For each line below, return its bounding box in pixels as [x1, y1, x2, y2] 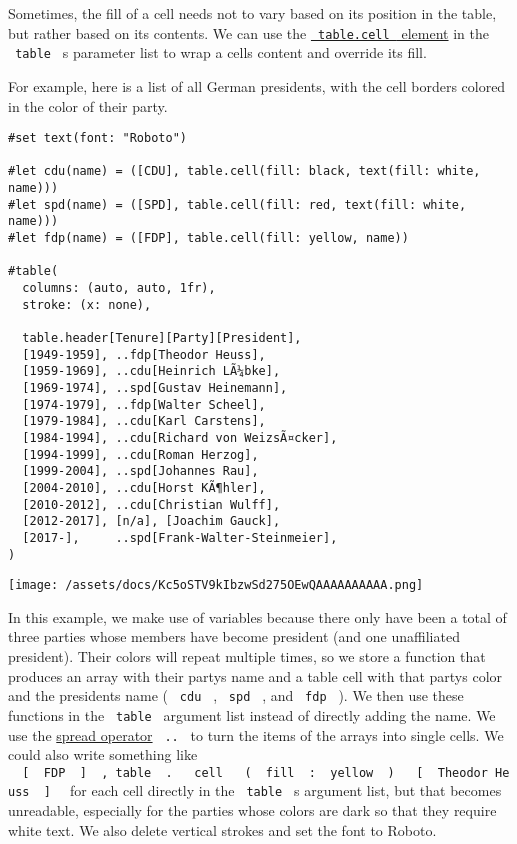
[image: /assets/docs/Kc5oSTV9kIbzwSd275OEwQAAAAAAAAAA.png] [8, 578, 424, 593]
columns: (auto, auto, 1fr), [22, 281, 216, 295]
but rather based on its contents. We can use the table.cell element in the [8, 22, 489, 43]
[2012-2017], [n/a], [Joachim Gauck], [22, 514, 281, 529]
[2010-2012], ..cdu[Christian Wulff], [22, 497, 281, 512]
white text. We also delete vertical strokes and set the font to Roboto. [8, 819, 437, 840]
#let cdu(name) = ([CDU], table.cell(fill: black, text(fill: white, [8, 164, 481, 179]
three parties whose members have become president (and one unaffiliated [8, 626, 460, 647]
